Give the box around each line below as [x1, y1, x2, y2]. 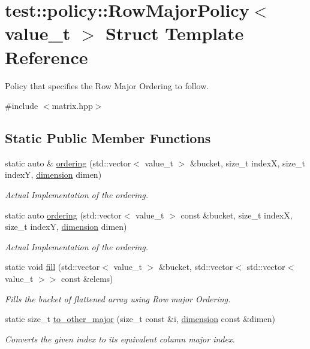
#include [5, 99, 38, 112]
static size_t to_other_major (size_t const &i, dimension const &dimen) [5, 312, 275, 325]
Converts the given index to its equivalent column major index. [5, 332, 235, 345]
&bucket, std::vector [158, 260, 233, 273]
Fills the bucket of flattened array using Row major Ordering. [5, 292, 231, 305]
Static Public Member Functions [5, 129, 211, 147]
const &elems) [61, 272, 113, 285]
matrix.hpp [52, 99, 93, 112]
